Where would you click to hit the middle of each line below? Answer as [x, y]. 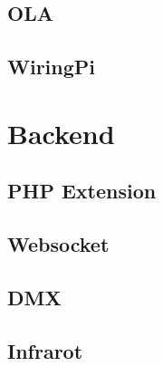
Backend [61, 133]
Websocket [58, 244]
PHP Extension [82, 191]
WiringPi [52, 67]
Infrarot [45, 350]
